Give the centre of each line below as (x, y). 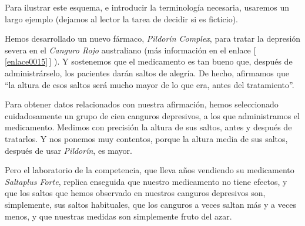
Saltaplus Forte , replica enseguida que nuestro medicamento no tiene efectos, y (146, 181)
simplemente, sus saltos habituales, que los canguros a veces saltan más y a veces (150, 204)
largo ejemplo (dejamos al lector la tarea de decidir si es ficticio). (122, 18)
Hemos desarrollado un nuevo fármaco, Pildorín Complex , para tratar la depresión (153, 38)
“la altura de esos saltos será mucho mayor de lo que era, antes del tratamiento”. (150, 84)
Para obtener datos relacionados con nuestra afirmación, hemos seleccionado (142, 104)
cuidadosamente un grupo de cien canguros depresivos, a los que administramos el (152, 115)
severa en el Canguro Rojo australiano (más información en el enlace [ (130, 50)
